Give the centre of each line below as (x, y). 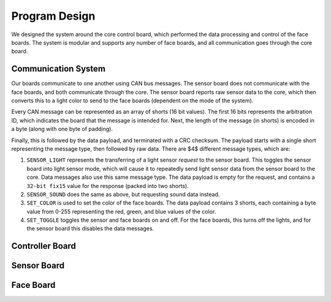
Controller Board (44, 246)
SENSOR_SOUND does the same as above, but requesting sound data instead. (123, 194)
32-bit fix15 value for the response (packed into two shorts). (108, 186)
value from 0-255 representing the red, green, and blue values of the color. (121, 211)
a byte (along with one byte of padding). (62, 129)
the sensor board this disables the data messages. (90, 228)
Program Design (53, 16)
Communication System (58, 69)
